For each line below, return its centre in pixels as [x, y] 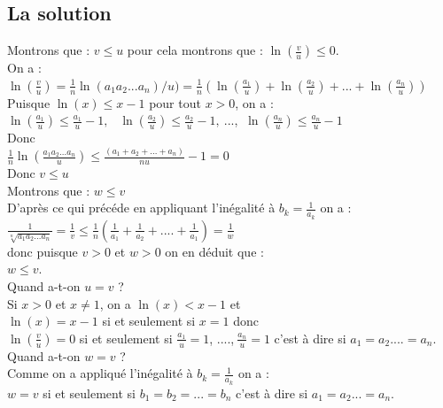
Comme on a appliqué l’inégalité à [100, 373]
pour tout [175, 102]
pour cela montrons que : [195, 50]
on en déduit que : [214, 251]
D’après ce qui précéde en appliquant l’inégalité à [141, 208]
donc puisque [43, 251]
